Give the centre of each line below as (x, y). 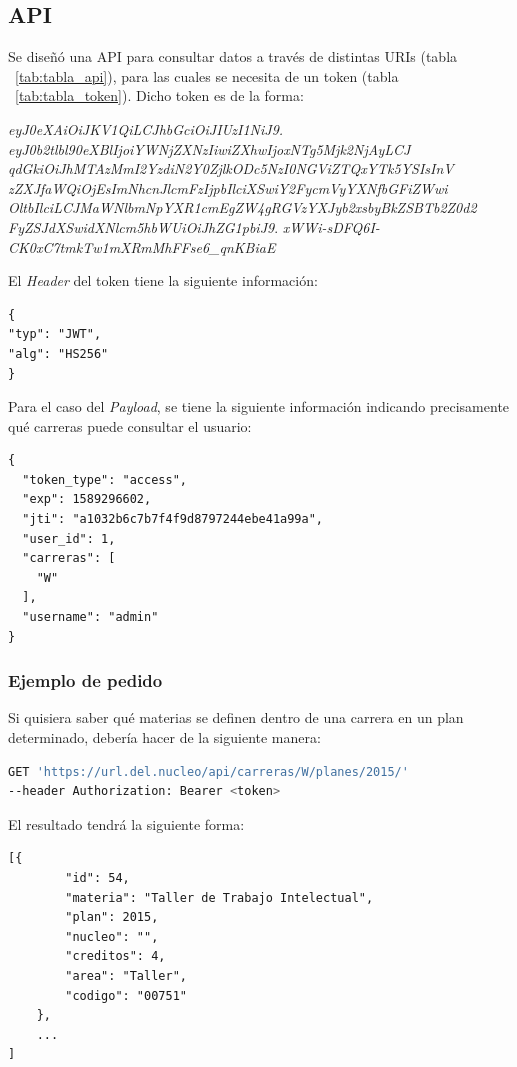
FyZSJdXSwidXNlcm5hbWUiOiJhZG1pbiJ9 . (143, 226)
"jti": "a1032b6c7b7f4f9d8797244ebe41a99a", (172, 519)
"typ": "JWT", (55, 334)
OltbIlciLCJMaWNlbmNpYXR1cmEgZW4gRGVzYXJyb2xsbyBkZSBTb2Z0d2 (242, 207)
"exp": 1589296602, (87, 499)
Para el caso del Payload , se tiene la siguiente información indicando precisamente (259, 406)
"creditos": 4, (115, 956)
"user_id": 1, (69, 538)
